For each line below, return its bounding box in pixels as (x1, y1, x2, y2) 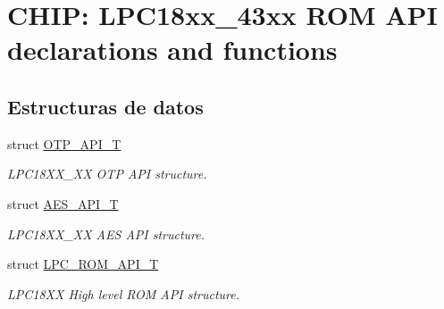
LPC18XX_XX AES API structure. (7, 224, 205, 243)
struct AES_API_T (7, 194, 119, 213)
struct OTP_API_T (7, 134, 121, 153)
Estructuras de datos (7, 92, 204, 120)
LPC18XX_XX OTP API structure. (7, 164, 207, 183)
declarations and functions (7, 31, 338, 68)
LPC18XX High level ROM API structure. (7, 284, 240, 303)
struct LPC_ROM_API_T (7, 255, 159, 273)
